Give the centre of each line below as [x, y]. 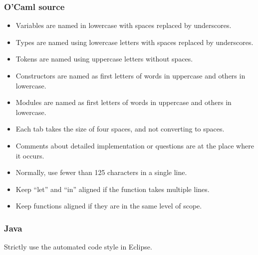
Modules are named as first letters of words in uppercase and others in [124, 102]
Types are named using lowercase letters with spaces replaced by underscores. [134, 42]
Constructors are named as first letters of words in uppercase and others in [130, 75]
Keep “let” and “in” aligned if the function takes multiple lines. [113, 189]
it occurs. [30, 155]
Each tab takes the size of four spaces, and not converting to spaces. [120, 129]
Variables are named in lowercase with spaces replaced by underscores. [124, 25]
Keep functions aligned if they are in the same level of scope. [109, 206]
